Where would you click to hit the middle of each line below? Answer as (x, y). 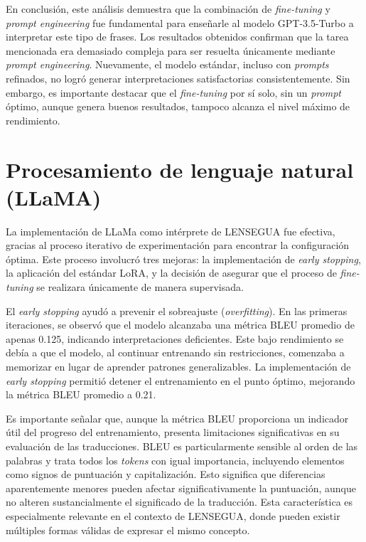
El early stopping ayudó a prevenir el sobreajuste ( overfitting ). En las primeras (177, 310)
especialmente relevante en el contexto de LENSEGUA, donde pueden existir (173, 515)
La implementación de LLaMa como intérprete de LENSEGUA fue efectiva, (171, 231)
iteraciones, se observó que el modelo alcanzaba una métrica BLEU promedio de (180, 325)
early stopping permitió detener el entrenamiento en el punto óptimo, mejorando (181, 380)
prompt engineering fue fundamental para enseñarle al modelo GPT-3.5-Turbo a (180, 22)
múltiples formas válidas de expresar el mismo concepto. (128, 530)
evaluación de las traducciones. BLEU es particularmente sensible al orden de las (182, 446)
